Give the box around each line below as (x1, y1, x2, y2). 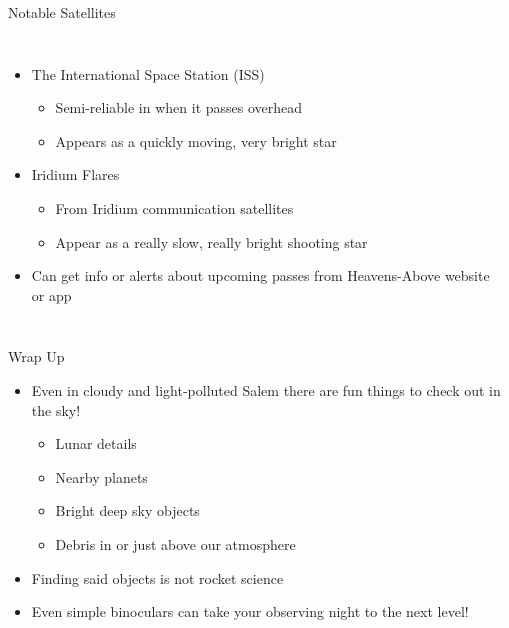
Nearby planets (55, 466, 148, 487)
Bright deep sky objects (55, 500, 200, 521)
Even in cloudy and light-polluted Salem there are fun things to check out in (31, 379, 501, 400)
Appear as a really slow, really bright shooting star (55, 231, 368, 252)
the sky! (31, 399, 81, 420)
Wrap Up (8, 346, 65, 367)
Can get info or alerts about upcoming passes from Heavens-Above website (31, 265, 490, 286)
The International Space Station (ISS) (31, 63, 265, 84)
